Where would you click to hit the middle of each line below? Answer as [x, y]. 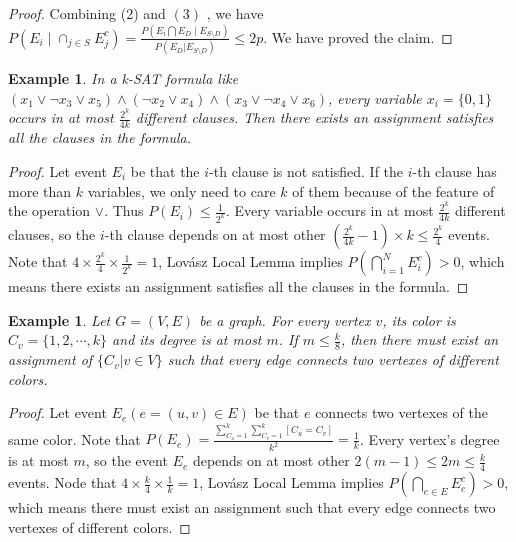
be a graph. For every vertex [285, 319]
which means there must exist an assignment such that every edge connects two [252, 507]
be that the [165, 170]
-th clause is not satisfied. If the [306, 170]
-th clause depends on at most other [215, 234]
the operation [49, 210]
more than [40, 190]
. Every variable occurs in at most [329, 210]
